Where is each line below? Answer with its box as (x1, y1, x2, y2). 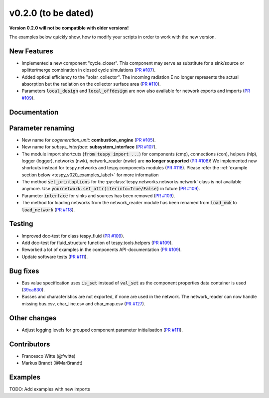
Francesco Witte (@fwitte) (21, 353, 76, 359)
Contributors (9, 340, 50, 348)
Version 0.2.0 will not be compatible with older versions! (9, 25, 129, 31)
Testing (9, 220, 33, 228)
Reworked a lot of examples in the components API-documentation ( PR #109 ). (21, 247, 182, 253)
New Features (9, 47, 53, 55)
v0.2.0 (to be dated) (9, 7, 94, 18)
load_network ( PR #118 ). (21, 207, 75, 213)
